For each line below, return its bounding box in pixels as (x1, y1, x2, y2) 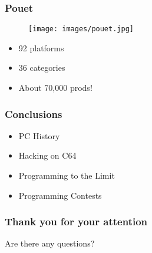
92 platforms (18, 41, 64, 54)
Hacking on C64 (18, 149, 77, 162)
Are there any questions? (5, 237, 95, 249)
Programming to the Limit (18, 169, 115, 182)
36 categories (18, 61, 65, 74)
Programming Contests (18, 189, 102, 201)
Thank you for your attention (5, 214, 148, 229)
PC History (18, 129, 60, 142)
